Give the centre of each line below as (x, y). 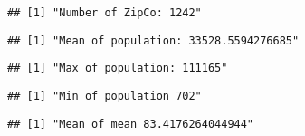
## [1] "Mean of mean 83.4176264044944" (131, 124)
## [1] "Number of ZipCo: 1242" (105, 13)
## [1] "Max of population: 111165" (118, 68)
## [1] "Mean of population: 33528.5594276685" (153, 40)
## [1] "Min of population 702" (105, 96)
